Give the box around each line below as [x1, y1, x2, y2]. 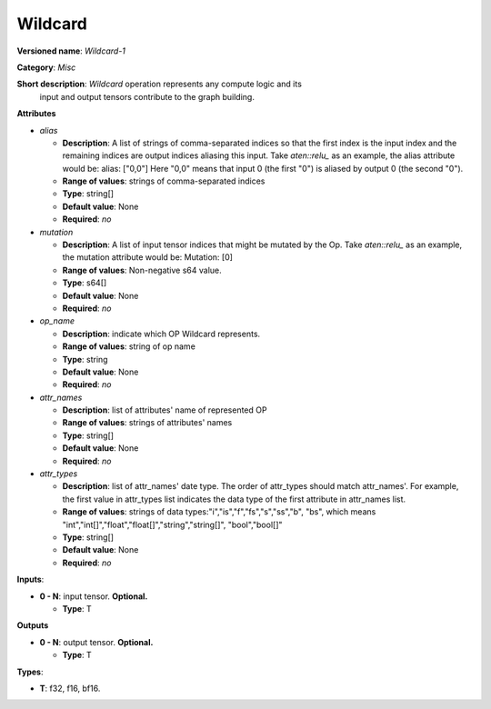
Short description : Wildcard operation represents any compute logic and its [16, 78, 302, 90]
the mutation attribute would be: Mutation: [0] [62, 252, 234, 263]
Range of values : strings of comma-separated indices [62, 175, 266, 186]
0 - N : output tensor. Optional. [39, 636, 154, 647]
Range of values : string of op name [62, 341, 195, 352]
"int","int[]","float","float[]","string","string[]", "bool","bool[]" [62, 519, 283, 530]
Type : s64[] [62, 277, 107, 288]
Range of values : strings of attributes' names [62, 417, 233, 428]
